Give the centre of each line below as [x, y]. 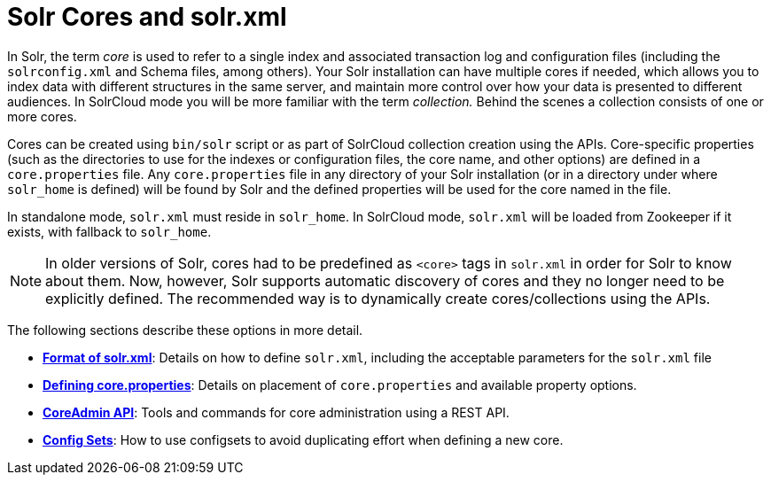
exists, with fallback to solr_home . [109, 231]
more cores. [42, 116]
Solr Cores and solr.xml [147, 17]
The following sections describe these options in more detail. [185, 330]
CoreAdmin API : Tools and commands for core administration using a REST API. [276, 412]
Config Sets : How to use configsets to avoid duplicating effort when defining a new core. [303, 439]
